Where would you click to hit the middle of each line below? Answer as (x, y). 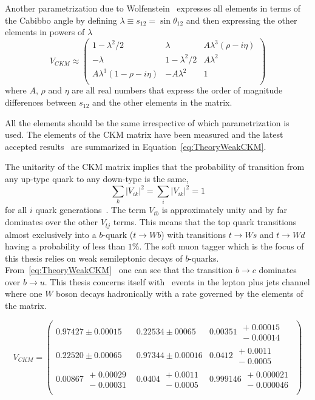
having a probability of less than (65, 246)
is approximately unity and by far (224, 210)
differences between (41, 102)
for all (16, 210)
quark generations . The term (91, 210)
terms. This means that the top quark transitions (205, 222)
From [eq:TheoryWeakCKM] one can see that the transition (119, 270)
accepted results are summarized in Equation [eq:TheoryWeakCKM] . (136, 146)
